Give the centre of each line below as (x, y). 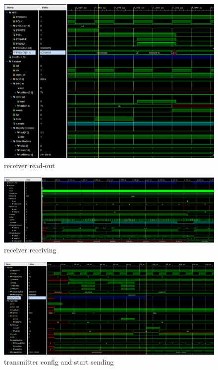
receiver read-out (29, 165)
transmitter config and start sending (59, 361)
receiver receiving (30, 249)
